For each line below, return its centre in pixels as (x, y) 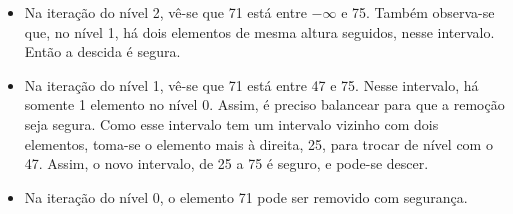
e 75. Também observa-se (418, 12)
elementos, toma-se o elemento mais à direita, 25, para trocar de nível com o (258, 143)
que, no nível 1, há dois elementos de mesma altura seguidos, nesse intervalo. (259, 31)
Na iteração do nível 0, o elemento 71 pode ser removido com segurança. (246, 196)
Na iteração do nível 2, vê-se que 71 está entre (165, 12)
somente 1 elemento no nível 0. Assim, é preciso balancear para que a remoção (264, 104)
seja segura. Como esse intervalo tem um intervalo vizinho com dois (231, 123)
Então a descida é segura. (102, 51)
